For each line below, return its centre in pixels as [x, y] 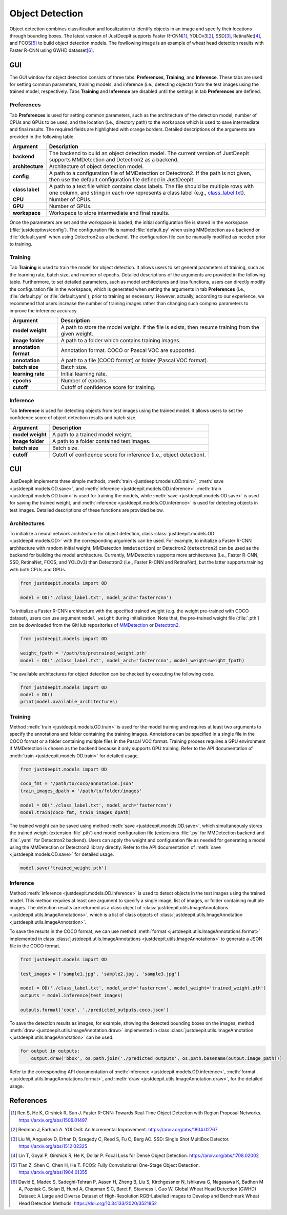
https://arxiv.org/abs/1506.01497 [53, 1120]
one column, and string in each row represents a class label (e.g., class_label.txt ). [147, 193]
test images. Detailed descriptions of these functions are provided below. [87, 510]
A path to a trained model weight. [92, 434]
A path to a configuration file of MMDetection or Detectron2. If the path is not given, [150, 173]
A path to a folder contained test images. [101, 441]
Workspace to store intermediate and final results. [109, 213]
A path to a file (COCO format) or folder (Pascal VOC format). [135, 361]
